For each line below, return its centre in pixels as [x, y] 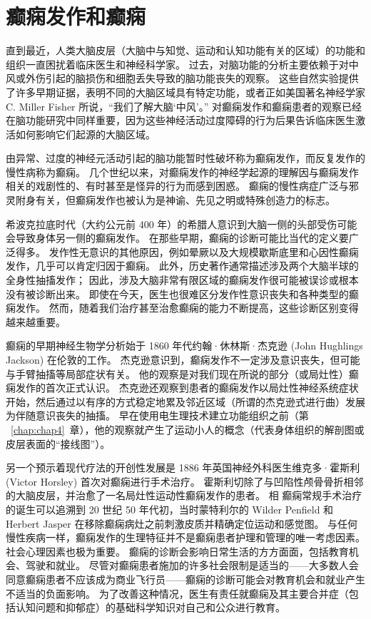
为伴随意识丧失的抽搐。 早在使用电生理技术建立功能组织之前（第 [157, 415]
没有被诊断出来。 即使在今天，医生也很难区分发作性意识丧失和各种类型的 [177, 293]
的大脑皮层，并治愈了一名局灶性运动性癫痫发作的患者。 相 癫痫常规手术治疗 [184, 495]
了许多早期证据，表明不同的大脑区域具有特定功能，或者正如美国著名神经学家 [185, 92]
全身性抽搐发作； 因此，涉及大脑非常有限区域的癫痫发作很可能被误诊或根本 [182, 280]
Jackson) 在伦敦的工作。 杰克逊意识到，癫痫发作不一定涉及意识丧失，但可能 [183, 359]
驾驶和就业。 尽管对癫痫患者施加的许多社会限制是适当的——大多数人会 [192, 565]
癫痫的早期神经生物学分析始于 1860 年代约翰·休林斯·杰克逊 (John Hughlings [184, 346]
